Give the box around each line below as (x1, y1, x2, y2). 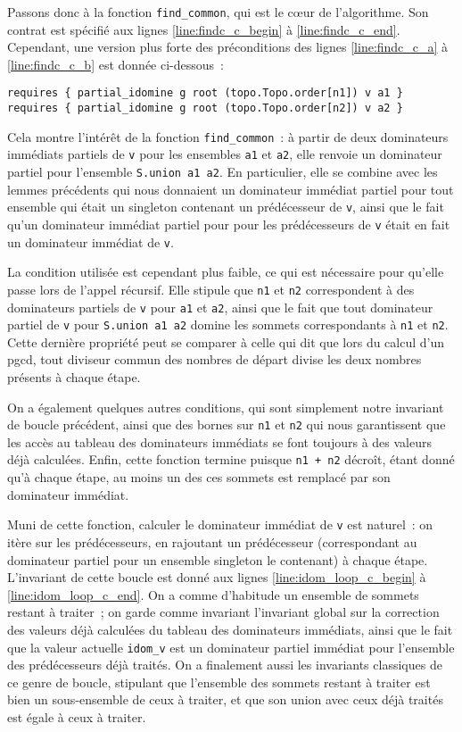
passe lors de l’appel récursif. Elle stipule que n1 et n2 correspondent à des (7, 279, 415, 298)
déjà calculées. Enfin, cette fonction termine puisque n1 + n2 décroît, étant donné (7, 450, 455, 469)
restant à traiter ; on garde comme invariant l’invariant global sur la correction (7, 603, 440, 621)
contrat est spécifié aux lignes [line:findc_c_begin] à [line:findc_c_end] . (7, 20, 400, 38)
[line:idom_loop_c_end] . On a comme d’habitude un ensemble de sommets (7, 585, 419, 603)
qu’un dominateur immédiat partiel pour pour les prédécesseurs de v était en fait (7, 214, 450, 233)
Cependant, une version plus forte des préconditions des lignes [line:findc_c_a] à (7, 37, 449, 56)
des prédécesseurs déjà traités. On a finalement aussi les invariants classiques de (7, 655, 442, 674)
